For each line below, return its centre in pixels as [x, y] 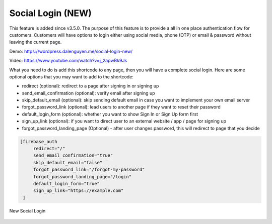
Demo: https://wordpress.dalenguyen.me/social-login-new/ [71, 51]
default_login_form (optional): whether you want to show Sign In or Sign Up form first [110, 114]
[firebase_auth [39, 141]
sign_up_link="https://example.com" [78, 191]
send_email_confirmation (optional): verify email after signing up [89, 93]
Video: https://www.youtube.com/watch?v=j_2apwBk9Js [68, 61]
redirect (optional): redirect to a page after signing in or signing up [90, 86]
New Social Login [27, 210]
